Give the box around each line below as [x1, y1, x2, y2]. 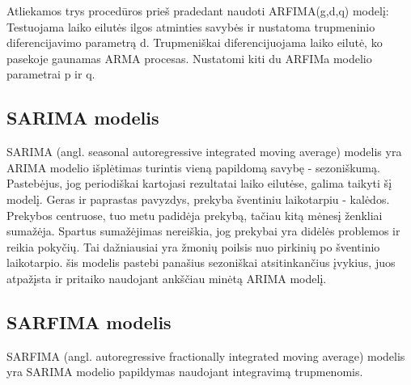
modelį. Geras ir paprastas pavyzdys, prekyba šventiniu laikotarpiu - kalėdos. [6, 190, 390, 207]
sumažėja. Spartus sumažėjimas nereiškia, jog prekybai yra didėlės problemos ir [6, 222, 400, 239]
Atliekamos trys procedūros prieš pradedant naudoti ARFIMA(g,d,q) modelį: [6, 2, 389, 19]
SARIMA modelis [6, 105, 159, 130]
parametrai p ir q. [6, 66, 95, 82]
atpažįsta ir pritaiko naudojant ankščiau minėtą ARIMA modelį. [6, 269, 327, 286]
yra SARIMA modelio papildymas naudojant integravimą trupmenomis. [6, 363, 363, 380]
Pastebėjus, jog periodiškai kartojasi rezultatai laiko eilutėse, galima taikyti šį [6, 175, 392, 192]
